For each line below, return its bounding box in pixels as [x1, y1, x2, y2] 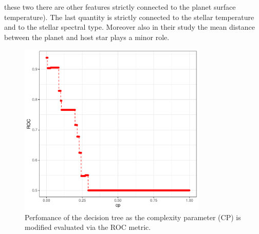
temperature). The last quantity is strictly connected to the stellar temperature [4, 11, 254, 22]
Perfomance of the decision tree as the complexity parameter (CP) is [25, 211, 241, 222]
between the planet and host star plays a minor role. [4, 31, 170, 42]
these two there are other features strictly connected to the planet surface [4, 2, 236, 12]
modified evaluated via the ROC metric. [25, 222, 151, 232]
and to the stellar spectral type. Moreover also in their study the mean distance [4, 22, 255, 32]
